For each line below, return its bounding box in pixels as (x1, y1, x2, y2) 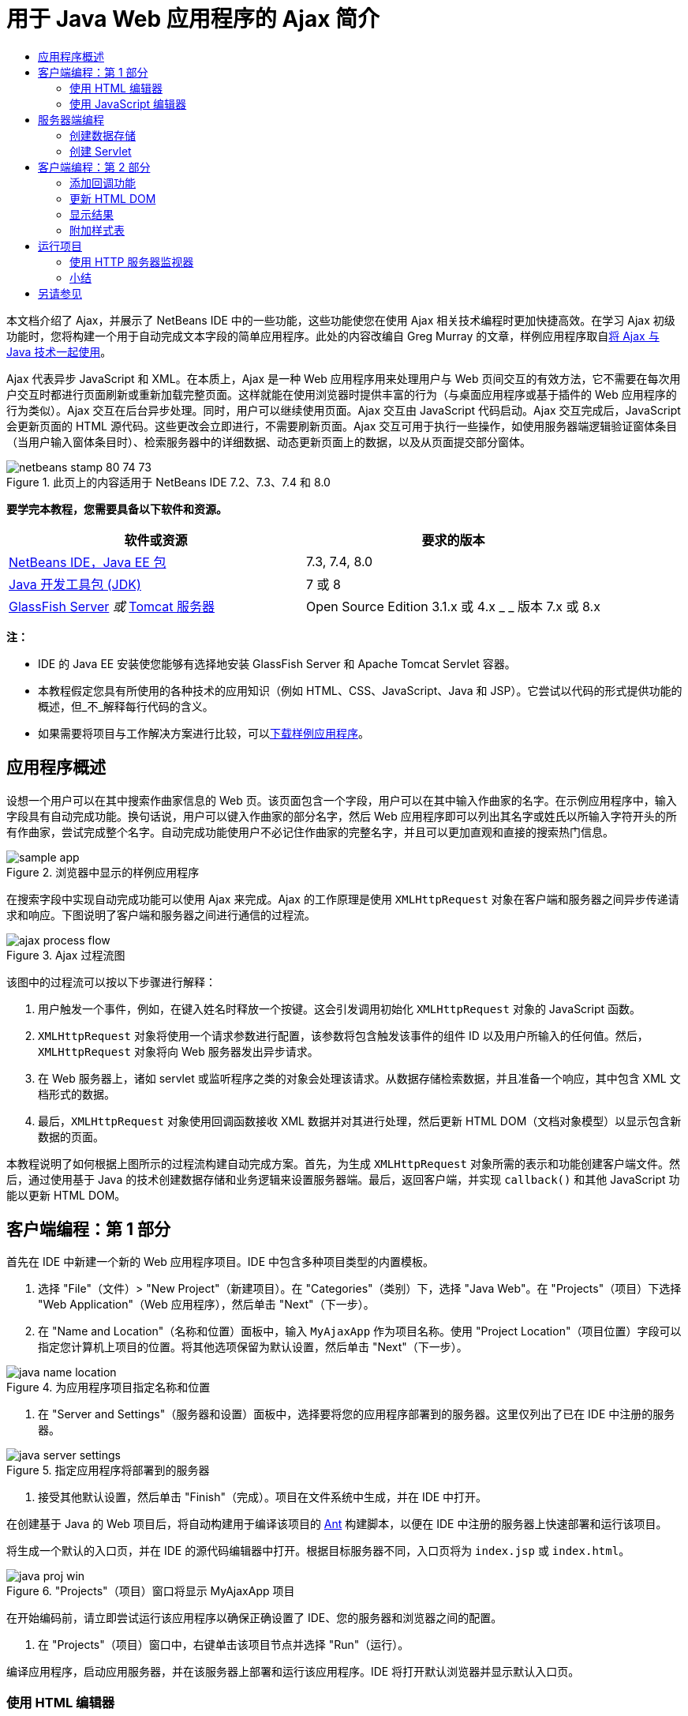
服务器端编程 (38, 112, 104, 126)
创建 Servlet (69, 144, 132, 158)
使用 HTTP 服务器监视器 (69, 254, 194, 268)
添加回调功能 (69, 175, 136, 190)
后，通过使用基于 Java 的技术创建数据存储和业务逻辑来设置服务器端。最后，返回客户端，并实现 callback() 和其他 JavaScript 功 (6, 1172, 680, 1186)
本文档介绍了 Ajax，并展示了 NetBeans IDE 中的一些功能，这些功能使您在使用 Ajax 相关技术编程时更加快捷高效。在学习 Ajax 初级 (6, 313, 675, 327)
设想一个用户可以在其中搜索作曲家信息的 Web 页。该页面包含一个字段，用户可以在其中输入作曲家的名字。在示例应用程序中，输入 (6, 793, 677, 807)
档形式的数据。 (38, 1087, 115, 1101)
